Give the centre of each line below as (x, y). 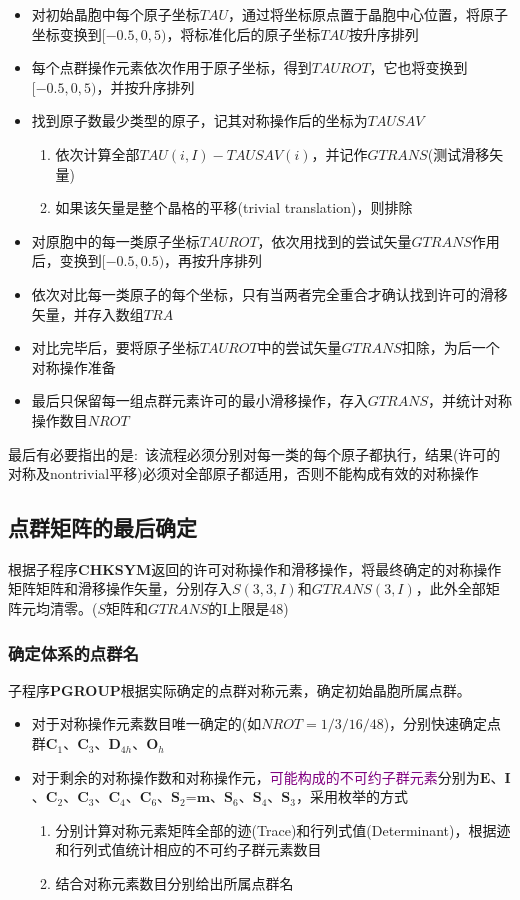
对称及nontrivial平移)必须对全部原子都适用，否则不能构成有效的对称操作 (243, 473)
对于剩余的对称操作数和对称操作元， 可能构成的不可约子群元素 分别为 (255, 776)
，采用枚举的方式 (352, 796)
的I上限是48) (248, 608)
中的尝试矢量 (299, 347)
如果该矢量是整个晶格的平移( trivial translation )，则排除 (234, 207)
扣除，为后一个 (450, 347)
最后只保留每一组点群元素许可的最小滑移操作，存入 (199, 400)
